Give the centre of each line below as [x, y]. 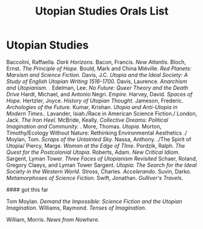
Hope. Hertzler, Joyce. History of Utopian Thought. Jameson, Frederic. [95, 101]
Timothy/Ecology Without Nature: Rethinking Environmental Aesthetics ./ [97, 133]
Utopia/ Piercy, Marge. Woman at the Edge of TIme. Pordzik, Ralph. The [96, 145]
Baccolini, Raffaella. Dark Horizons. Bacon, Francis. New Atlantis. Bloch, [96, 62]
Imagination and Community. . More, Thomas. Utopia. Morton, [84, 126]
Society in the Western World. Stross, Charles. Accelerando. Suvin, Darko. [99, 171]
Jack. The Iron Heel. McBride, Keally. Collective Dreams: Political [87, 120]
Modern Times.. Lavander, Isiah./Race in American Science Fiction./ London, [102, 113]
